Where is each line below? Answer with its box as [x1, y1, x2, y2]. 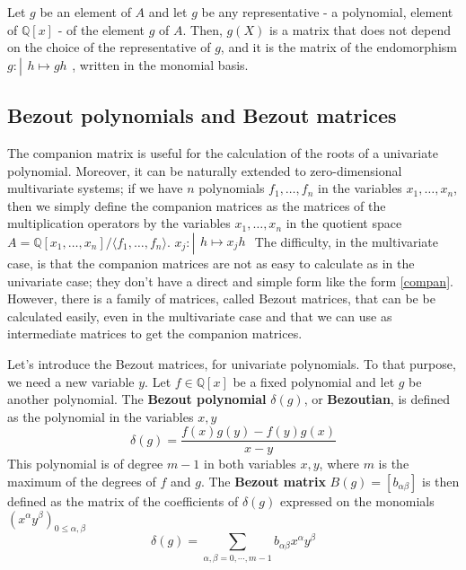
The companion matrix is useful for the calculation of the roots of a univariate [7, 143, 438, 162]
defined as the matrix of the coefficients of [7, 491, 239, 510]
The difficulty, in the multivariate [254, 232, 438, 250]
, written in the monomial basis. [72, 55, 249, 74]
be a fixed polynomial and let [233, 372, 395, 390]
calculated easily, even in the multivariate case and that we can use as [7, 306, 392, 325]
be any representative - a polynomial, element [201, 3, 453, 21]
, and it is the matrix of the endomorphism [220, 38, 457, 57]
